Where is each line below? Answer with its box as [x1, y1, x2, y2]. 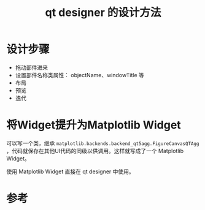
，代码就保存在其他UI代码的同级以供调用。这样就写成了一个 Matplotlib [6, 147, 184, 154]
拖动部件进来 [15, 64, 48, 71]
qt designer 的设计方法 [45, 6, 161, 20]
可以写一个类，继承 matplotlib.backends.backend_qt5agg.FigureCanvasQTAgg [6, 139, 199, 147]
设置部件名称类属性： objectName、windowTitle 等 [15, 71, 144, 78]
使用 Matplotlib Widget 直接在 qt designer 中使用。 [6, 168, 135, 175]
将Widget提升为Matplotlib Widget [6, 118, 181, 132]
